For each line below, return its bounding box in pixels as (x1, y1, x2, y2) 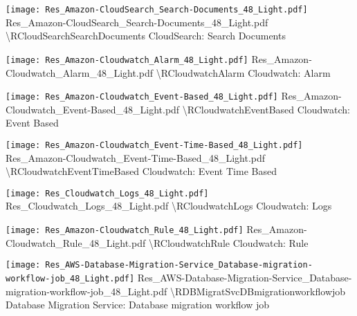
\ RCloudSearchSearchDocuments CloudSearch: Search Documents (6, 28, 286, 43)
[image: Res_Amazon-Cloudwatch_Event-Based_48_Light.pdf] (6, 92, 278, 102)
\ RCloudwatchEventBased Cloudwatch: (182, 102, 350, 116)
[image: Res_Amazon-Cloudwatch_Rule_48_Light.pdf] (6, 225, 244, 236)
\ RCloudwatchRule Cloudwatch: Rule (148, 235, 309, 250)
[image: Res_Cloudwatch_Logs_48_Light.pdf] (6, 188, 209, 198)
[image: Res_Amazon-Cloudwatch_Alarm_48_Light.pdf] (6, 55, 248, 65)
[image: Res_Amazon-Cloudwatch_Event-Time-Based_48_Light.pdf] (6, 140, 303, 150)
